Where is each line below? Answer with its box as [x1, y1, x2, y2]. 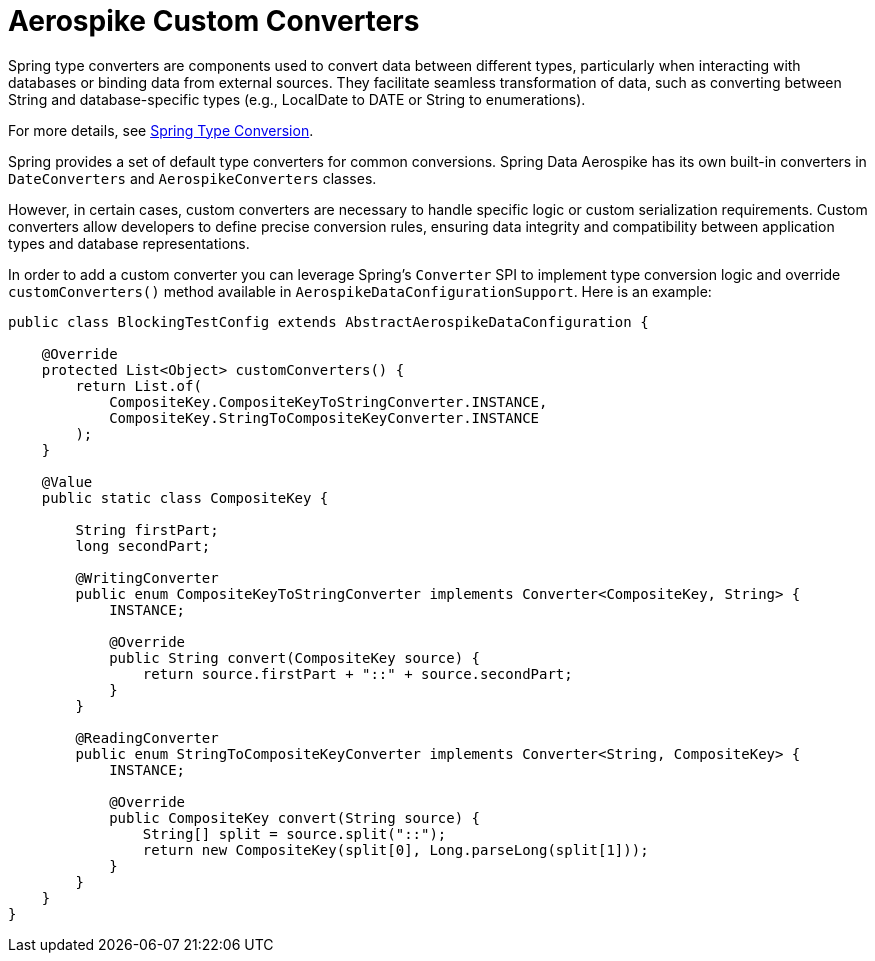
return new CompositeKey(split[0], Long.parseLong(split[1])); [142, 841, 649, 858]
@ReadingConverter [75, 729, 219, 746]
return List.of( [75, 377, 202, 394]
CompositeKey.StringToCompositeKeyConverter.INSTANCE [109, 409, 540, 426]
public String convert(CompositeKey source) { [109, 649, 481, 666]
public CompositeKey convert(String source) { [109, 809, 481, 826]
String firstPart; [75, 521, 219, 538]
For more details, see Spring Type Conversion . [8, 121, 314, 139]
